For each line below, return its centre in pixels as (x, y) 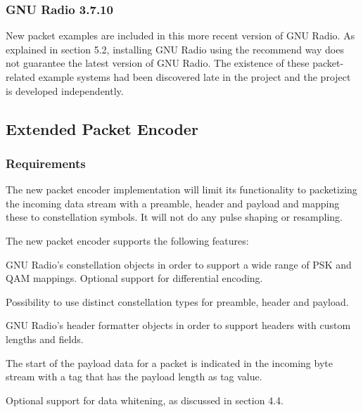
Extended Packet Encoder (102, 128)
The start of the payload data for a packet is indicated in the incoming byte (169, 362)
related (21, 77)
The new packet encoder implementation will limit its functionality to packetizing (181, 189)
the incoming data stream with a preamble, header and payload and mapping (173, 203)
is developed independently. (65, 90)
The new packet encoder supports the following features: (127, 240)
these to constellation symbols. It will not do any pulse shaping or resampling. (174, 217)
